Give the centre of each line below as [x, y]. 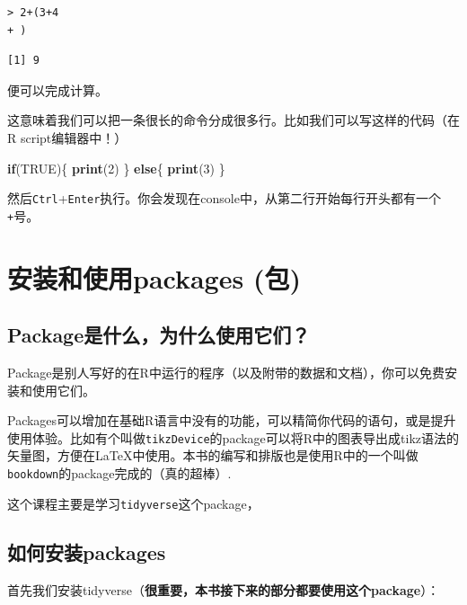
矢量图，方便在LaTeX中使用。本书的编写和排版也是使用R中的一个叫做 [213, 455]
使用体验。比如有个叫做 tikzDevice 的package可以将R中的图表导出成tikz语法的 [233, 437]
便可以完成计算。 [57, 89]
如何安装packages [87, 552]
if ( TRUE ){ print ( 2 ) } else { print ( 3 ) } [116, 168]
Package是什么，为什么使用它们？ [159, 335]
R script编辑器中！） [67, 137]
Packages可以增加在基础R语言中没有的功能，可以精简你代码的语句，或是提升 [232, 420]
